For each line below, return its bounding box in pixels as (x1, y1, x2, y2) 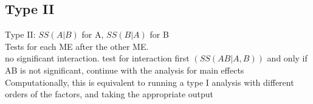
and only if (267, 52, 308, 64)
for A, (81, 28, 104, 41)
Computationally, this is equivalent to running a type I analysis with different (5, 75, 294, 88)
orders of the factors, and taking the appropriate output (5, 88, 214, 100)
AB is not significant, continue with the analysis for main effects (5, 63, 244, 76)
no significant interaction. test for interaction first (5, 52, 190, 64)
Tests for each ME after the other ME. (5, 40, 149, 52)
